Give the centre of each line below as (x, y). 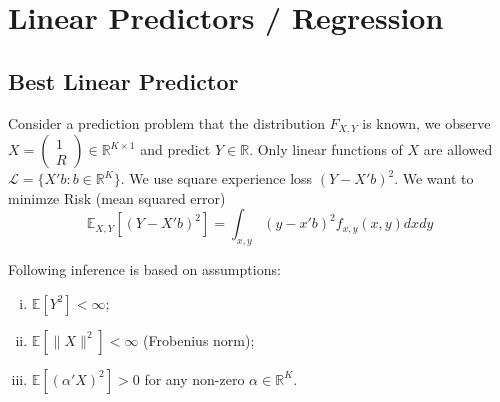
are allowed (458, 149)
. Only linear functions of (326, 149)
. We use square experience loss (216, 178)
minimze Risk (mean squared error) (117, 197)
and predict (175, 149)
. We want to (434, 178)
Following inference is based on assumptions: (144, 269)
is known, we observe (426, 122)
